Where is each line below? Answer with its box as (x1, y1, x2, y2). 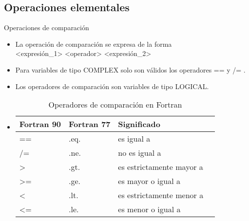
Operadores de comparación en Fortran (48, 99, 182, 110)
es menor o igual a (118, 203, 181, 215)
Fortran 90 (19, 118, 61, 130)
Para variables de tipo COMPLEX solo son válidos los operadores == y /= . (15, 64, 246, 74)
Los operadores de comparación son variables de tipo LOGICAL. (15, 81, 209, 91)
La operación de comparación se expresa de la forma (15, 38, 172, 49)
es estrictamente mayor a (118, 161, 203, 173)
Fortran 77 (69, 118, 111, 130)
